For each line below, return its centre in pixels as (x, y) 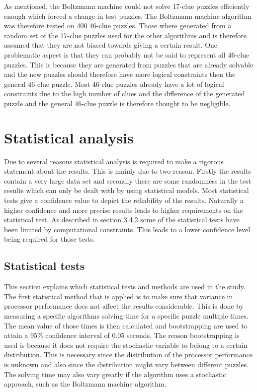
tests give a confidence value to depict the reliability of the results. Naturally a (124, 200)
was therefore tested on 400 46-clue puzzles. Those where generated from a (118, 26)
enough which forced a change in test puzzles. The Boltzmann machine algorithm (128, 16)
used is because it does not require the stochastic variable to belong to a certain (126, 345)
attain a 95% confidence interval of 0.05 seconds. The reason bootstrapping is (122, 335)
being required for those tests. (49, 239)
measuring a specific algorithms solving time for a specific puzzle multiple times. (126, 315)
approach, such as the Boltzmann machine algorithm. (85, 384)
